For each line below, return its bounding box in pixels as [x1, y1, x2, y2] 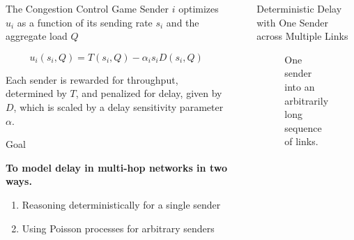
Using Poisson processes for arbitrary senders [22, 220, 215, 235]
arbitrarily [284, 93, 329, 107]
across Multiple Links [256, 29, 348, 43]
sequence [284, 120, 322, 135]
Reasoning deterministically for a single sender [22, 197, 221, 211]
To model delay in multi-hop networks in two [6, 160, 227, 174]
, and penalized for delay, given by [75, 86, 222, 100]
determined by [6, 86, 67, 100]
